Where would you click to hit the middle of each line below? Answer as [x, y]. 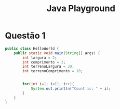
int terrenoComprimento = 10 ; [53, 71]
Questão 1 [25, 36]
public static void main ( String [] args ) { [57, 53]
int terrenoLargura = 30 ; [48, 67]
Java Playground [81, 8]
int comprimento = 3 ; [44, 62]
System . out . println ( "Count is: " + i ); [71, 89]
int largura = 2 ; [40, 58]
